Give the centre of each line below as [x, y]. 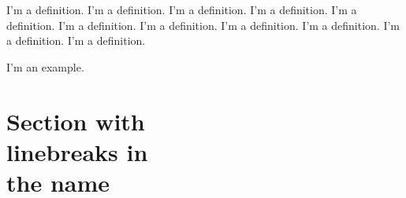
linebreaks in [77, 151]
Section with [76, 121]
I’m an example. [45, 66]
